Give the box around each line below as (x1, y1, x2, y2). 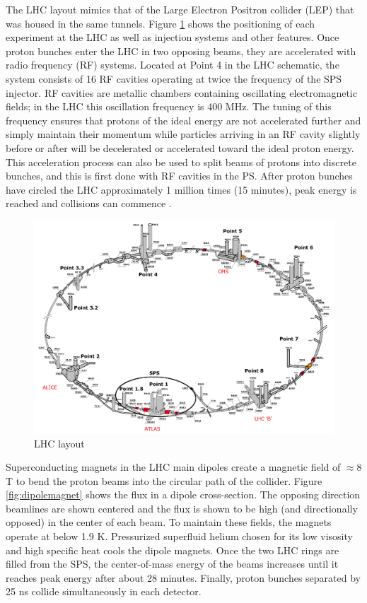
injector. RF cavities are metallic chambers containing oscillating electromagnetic (6, 85, 357, 100)
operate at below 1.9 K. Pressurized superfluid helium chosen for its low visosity (6, 529, 353, 544)
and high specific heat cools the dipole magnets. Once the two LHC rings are (6, 542, 339, 557)
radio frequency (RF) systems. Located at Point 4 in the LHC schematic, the (6, 57, 339, 72)
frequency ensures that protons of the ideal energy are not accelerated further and (6, 112, 361, 127)
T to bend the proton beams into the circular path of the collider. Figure (6, 473, 322, 488)
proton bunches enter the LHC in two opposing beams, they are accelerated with (6, 43, 356, 58)
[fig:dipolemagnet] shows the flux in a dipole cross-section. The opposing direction (6, 487, 361, 502)
